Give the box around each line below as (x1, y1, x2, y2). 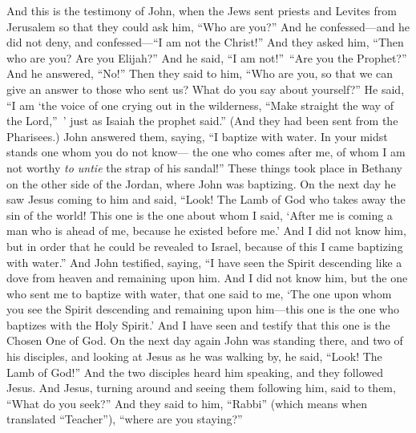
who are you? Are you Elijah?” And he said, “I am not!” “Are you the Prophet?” (6, 49, 407, 66)
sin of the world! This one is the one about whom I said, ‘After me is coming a (6, 206, 393, 223)
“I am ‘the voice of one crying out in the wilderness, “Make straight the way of (6, 96, 394, 113)
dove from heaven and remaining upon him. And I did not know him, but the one (6, 269, 408, 286)
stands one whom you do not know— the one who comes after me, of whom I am (6, 144, 406, 160)
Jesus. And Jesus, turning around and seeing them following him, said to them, (6, 379, 396, 396)
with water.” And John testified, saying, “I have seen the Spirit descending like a (6, 253, 402, 270)
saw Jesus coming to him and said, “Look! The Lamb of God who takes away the (6, 191, 406, 208)
